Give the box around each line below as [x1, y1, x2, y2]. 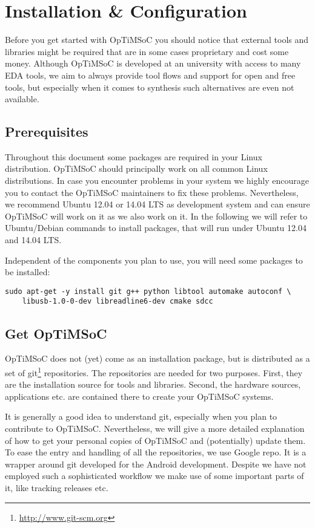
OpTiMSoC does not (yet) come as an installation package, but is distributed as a [5, 352, 310, 365]
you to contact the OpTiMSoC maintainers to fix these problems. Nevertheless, [5, 186, 299, 198]
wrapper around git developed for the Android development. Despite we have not [5, 457, 307, 470]
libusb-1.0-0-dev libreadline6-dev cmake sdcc [22, 297, 213, 306]
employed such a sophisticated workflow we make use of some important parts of [5, 469, 304, 482]
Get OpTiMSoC [5, 324, 107, 342]
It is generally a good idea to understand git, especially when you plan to [5, 410, 277, 423]
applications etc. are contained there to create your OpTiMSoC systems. [5, 389, 274, 402]
